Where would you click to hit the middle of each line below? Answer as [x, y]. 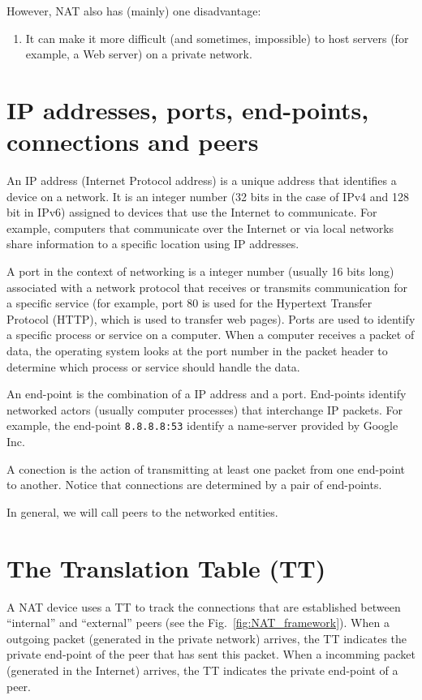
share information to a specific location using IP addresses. [153, 244]
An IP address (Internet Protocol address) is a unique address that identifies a [202, 180]
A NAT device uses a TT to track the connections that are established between [204, 606]
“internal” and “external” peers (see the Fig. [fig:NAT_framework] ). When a [198, 623]
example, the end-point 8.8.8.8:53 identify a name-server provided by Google [202, 425]
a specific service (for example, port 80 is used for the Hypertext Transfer [189, 303]
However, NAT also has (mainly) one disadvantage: [134, 11]
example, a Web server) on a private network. [139, 54]
